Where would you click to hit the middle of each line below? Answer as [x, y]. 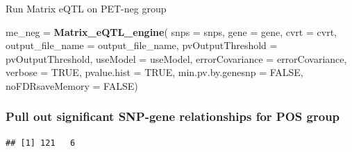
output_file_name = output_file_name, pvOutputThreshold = [142, 45]
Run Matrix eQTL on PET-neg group [86, 8]
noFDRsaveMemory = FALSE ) [72, 85]
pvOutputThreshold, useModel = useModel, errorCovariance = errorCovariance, [176, 58]
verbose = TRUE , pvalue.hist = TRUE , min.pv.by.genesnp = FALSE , [154, 72]
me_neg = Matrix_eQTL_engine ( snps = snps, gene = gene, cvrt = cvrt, [171, 31]
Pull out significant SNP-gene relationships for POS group [173, 116]
